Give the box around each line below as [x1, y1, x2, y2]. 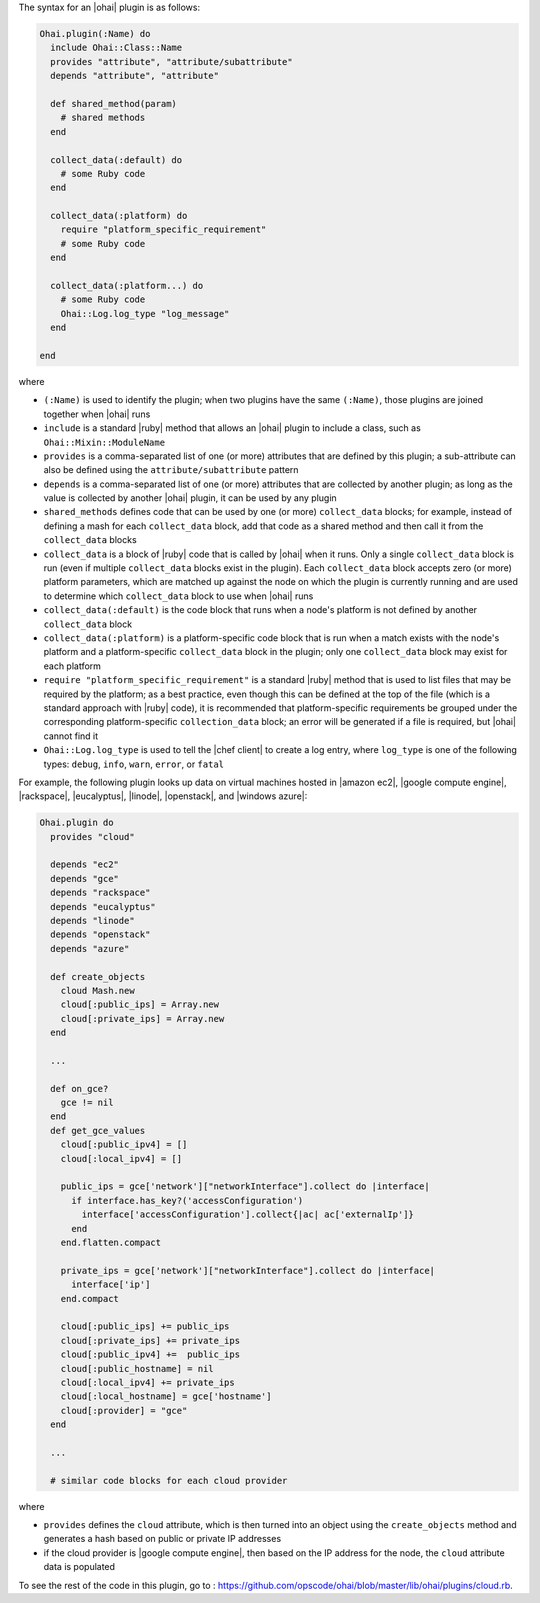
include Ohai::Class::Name [50, 42, 183, 54]
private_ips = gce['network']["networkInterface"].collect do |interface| [60, 1265, 435, 1276]
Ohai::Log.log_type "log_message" [60, 308, 230, 319]
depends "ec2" [50, 859, 120, 870]
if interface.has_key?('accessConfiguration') [71, 1195, 304, 1206]
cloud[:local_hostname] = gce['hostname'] [60, 1391, 272, 1402]
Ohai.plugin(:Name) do [39, 28, 151, 39]
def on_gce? [50, 1083, 109, 1094]
